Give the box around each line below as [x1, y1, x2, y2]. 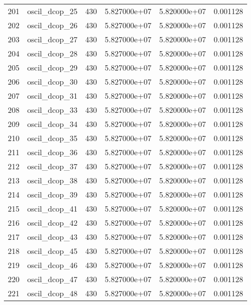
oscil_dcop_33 [27, 104, 78, 115]
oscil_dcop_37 [27, 161, 78, 172]
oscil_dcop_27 [27, 34, 78, 45]
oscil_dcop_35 [27, 132, 78, 144]
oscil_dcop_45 [27, 245, 78, 256]
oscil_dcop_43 [27, 231, 78, 242]
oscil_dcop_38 [27, 175, 78, 186]
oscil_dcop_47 [27, 273, 78, 285]
